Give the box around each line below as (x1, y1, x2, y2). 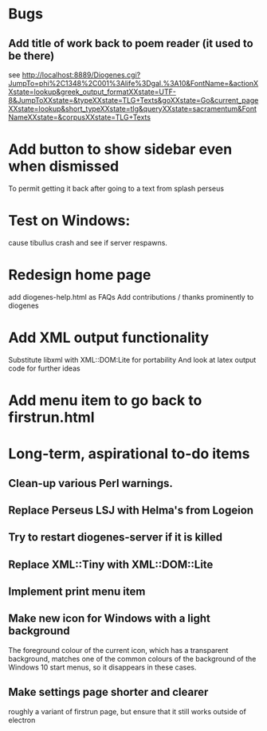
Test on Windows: (8, 212, 131, 230)
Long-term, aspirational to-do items (8, 445, 250, 463)
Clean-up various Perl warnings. (8, 476, 173, 490)
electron (8, 715, 36, 725)
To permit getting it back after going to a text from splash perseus (8, 183, 225, 193)
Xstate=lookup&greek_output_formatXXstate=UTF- (8, 87, 177, 96)
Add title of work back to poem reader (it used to (8, 37, 253, 50)
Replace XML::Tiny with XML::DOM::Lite (8, 557, 214, 571)
